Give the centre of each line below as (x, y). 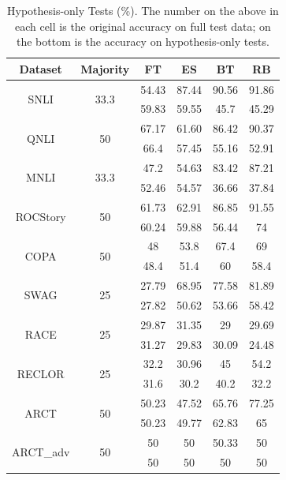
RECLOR (41, 373)
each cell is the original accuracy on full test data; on (143, 26)
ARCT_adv (41, 452)
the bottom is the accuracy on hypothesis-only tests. (143, 41)
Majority (105, 68)
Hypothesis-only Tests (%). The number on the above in (143, 10)
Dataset (41, 68)
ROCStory (41, 217)
